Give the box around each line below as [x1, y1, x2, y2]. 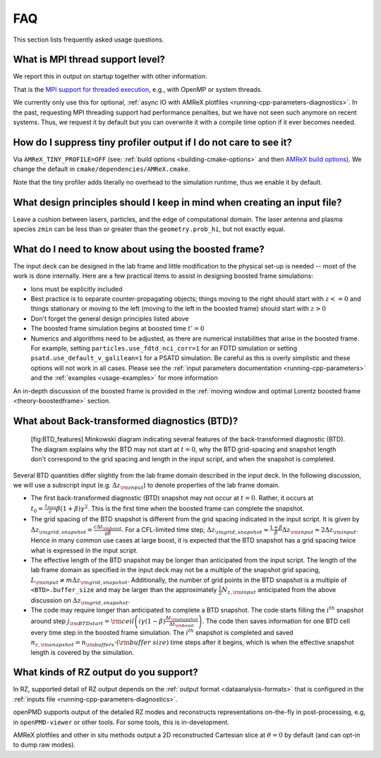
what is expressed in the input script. [30, 546, 138, 555]
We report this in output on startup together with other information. [13, 72, 207, 81]
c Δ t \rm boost [93, 523, 122, 531]
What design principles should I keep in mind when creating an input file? [13, 196, 342, 208]
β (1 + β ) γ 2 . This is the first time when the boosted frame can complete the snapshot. [56, 503, 305, 512]
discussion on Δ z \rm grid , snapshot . [30, 596, 131, 606]
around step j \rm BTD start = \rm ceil [30, 617, 135, 627]
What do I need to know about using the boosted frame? [13, 243, 265, 255]
